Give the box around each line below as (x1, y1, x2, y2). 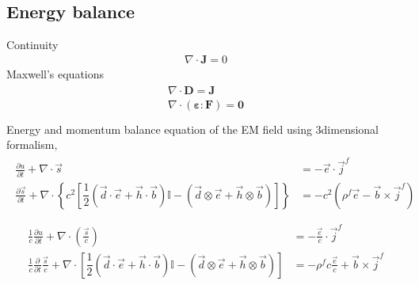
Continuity (6, 36, 59, 53)
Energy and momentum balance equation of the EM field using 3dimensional (6, 120, 379, 137)
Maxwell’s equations (6, 65, 105, 82)
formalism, (6, 136, 58, 153)
